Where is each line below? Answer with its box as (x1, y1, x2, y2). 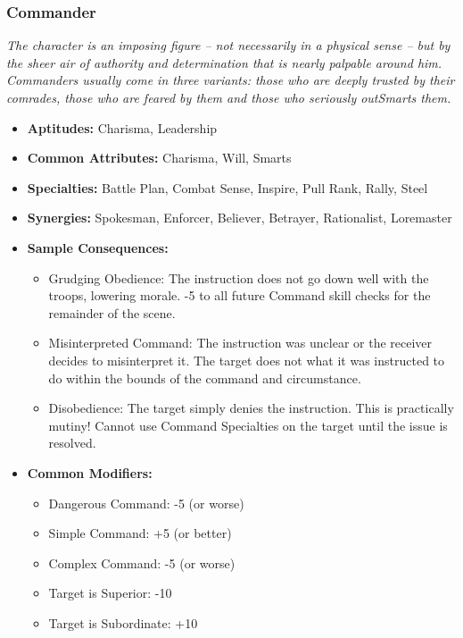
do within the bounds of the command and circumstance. (48, 368, 361, 387)
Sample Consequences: (27, 238, 169, 256)
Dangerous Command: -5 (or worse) (48, 493, 244, 512)
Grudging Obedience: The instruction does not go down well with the (48, 268, 429, 287)
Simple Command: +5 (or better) (48, 524, 232, 542)
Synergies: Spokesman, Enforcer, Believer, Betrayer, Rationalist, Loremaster (27, 208, 452, 227)
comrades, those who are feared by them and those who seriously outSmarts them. (6, 88, 451, 106)
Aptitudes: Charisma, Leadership (27, 118, 218, 137)
